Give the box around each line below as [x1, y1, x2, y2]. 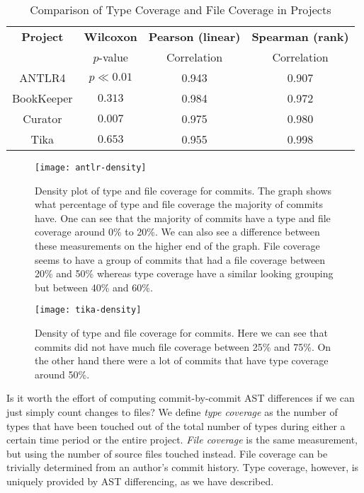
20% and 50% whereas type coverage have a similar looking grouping [35, 266, 334, 281]
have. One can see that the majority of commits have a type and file [35, 210, 331, 225]
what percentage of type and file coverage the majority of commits [35, 197, 323, 211]
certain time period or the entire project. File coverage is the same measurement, [6, 432, 358, 447]
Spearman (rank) [251, 28, 349, 45]
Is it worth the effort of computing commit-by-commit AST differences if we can [6, 390, 355, 405]
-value [98, 49, 128, 65]
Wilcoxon [84, 28, 137, 45]
